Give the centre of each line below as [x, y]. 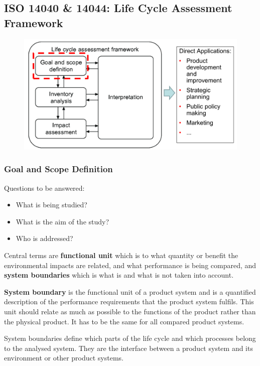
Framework [34, 22]
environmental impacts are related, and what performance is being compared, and [130, 265]
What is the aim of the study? [62, 221]
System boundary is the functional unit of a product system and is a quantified [130, 291]
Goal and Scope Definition [58, 169]
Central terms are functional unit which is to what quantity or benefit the [121, 255]
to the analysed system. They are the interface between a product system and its [128, 348]
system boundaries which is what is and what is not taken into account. [119, 275]
